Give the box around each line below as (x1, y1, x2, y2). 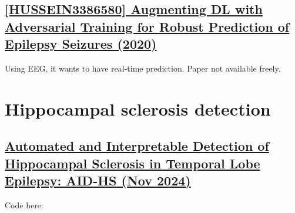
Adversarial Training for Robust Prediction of (5, 17, 290, 35)
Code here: (5, 198, 43, 211)
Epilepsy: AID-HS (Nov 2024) (5, 171, 191, 190)
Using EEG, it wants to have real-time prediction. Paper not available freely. (5, 62, 281, 74)
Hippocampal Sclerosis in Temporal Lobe (5, 154, 260, 172)
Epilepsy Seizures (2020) (5, 35, 157, 53)
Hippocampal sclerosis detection (5, 96, 271, 120)
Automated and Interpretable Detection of (5, 137, 269, 155)
